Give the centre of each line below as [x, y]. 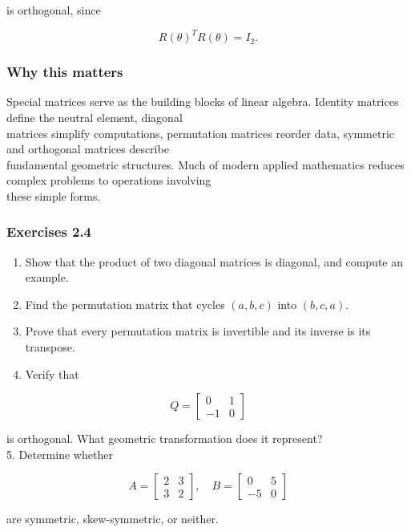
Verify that [52, 374]
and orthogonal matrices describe [88, 149]
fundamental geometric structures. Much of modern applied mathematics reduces [205, 164]
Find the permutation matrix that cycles [125, 304]
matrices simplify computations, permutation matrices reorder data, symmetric [201, 133]
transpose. [50, 347]
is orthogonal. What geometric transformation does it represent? [165, 439]
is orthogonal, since [54, 10]
